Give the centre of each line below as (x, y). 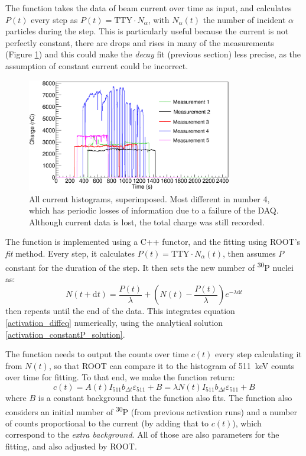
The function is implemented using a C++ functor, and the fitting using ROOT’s (153, 242)
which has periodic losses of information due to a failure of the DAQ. (154, 210)
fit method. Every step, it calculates (70, 253)
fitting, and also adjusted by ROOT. (71, 446)
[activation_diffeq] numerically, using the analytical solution (114, 323)
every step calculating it (258, 354)
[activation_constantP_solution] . (65, 334)
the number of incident (244, 19)
